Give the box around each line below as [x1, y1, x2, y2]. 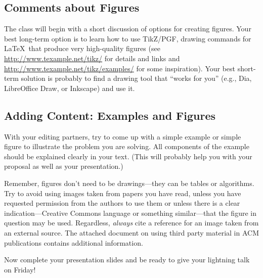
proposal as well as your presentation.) [4, 161, 123, 171]
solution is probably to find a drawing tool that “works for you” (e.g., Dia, [21, 73, 252, 83]
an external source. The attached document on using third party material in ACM [4, 227, 259, 238]
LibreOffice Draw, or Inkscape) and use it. [4, 82, 135, 93]
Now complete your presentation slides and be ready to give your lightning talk [4, 254, 250, 265]
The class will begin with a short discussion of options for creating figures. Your [4, 23, 251, 34]
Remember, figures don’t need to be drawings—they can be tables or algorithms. [4, 177, 254, 188]
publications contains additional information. [4, 237, 143, 248]
